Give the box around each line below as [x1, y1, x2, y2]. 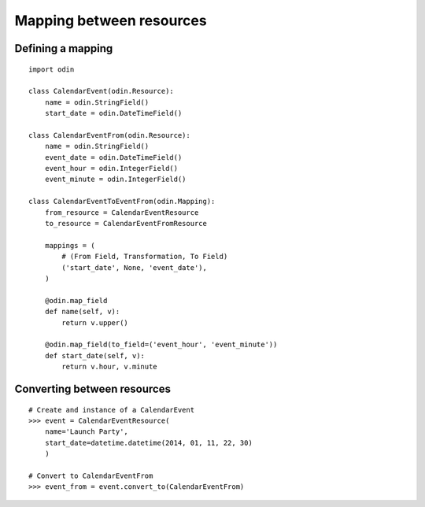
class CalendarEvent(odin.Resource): [28, 87, 175, 96]
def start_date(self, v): [44, 351, 146, 360]
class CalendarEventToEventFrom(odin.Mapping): [28, 197, 216, 206]
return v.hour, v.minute [61, 362, 157, 372]
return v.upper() [61, 318, 129, 327]
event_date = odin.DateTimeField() [44, 153, 183, 161]
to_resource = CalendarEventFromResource [44, 219, 208, 228]
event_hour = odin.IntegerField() [44, 164, 179, 173]
